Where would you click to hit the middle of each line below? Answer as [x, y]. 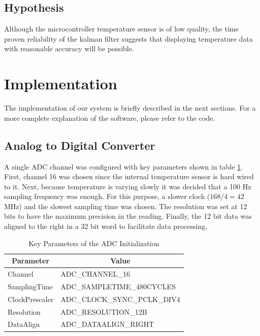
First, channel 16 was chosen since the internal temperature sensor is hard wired [129, 176]
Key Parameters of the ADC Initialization [94, 243]
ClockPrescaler [31, 299]
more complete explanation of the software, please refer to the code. [110, 117]
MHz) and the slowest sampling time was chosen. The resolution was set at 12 [126, 206]
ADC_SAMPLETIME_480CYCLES [118, 286]
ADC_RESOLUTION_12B [104, 311]
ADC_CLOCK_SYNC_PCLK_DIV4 [120, 299]
